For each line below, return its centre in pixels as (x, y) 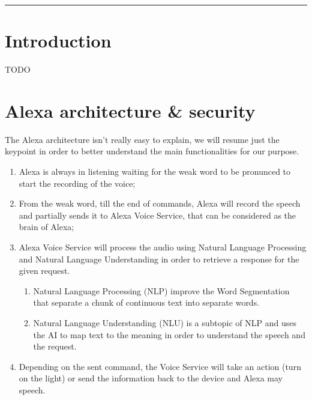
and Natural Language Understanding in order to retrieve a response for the (159, 259)
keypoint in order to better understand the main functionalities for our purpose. (152, 151)
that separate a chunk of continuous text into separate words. (146, 302)
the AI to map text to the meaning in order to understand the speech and (169, 334)
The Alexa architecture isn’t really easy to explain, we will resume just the (142, 139)
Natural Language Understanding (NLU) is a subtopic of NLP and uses (165, 322)
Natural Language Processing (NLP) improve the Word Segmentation (161, 290)
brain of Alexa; (46, 227)
